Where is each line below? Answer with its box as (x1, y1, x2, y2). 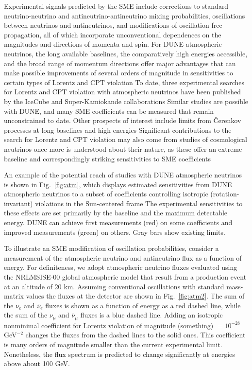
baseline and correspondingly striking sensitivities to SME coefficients (4, 153, 211, 163)
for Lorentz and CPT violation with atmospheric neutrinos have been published (4, 87, 241, 97)
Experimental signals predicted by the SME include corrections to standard (4, 1, 229, 11)
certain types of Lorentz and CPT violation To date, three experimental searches (4, 77, 245, 87)
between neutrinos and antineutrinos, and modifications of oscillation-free (4, 20, 222, 30)
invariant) (4, 198, 33, 208)
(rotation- (210, 189, 239, 199)
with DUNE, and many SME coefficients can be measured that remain (4, 106, 214, 116)
